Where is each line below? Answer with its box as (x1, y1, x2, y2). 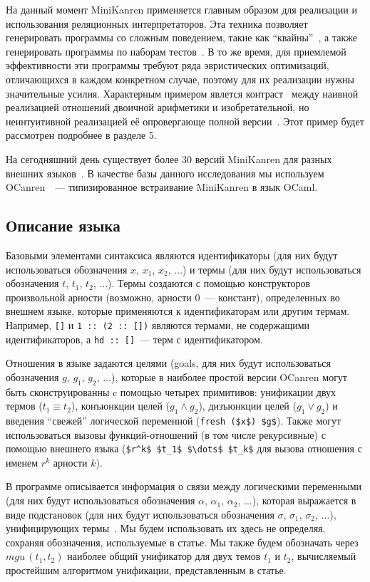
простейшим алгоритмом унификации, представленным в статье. (6, 563, 287, 578)
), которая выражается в (252, 493, 356, 508)
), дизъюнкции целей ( (198, 398, 297, 413)
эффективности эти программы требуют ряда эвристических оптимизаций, (6, 58, 329, 73)
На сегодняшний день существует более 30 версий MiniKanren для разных (6, 151, 332, 166)
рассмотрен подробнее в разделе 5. (6, 128, 157, 142)
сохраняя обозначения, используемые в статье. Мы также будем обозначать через (6, 534, 359, 549)
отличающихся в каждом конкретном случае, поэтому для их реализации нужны (6, 71, 354, 86)
